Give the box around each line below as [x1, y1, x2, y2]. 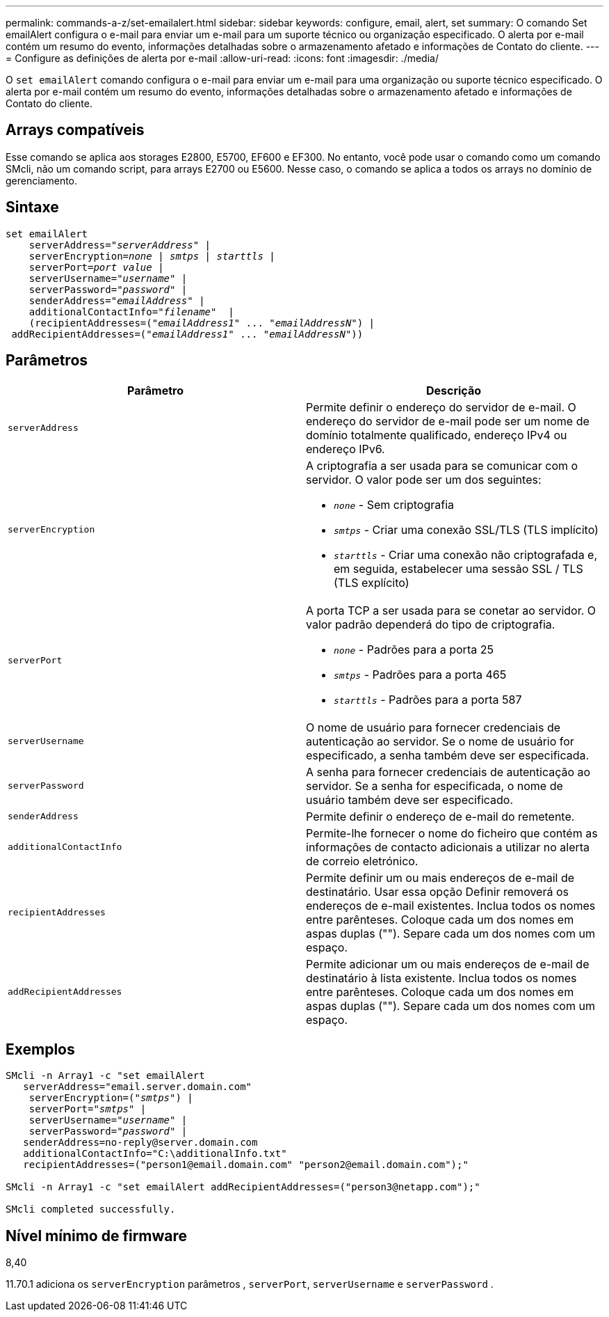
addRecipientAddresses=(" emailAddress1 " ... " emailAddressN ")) [11, 328, 364, 340]
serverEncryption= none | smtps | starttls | [29, 250, 275, 262]
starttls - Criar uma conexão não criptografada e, [334, 547, 598, 562]
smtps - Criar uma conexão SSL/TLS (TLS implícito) [334, 522, 599, 537]
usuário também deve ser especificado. [306, 792, 514, 807]
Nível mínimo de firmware [6, 1227, 188, 1245]
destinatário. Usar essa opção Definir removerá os [306, 884, 569, 899]
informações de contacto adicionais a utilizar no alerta [306, 839, 590, 854]
